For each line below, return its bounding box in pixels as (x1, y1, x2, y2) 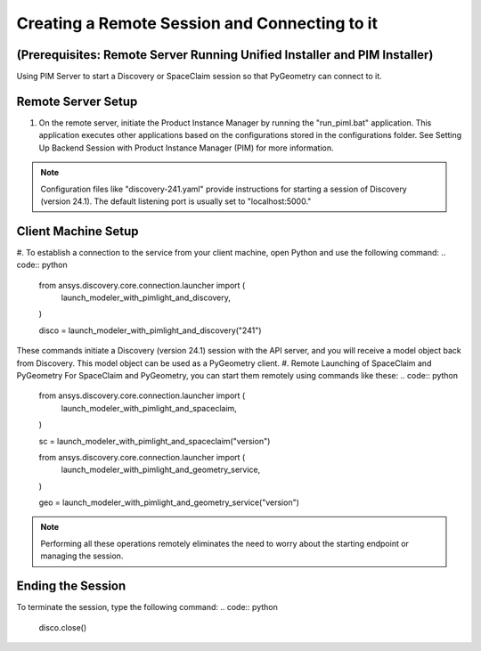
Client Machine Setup (16, 224, 139, 239)
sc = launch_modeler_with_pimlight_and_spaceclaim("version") (38, 435, 271, 446)
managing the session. (40, 550, 124, 561)
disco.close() (38, 622, 87, 632)
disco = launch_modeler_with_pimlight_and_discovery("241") (38, 325, 262, 336)
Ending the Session (16, 579, 126, 594)
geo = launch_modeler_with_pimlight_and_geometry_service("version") (38, 497, 300, 508)
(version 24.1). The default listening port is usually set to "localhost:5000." (40, 196, 312, 207)
